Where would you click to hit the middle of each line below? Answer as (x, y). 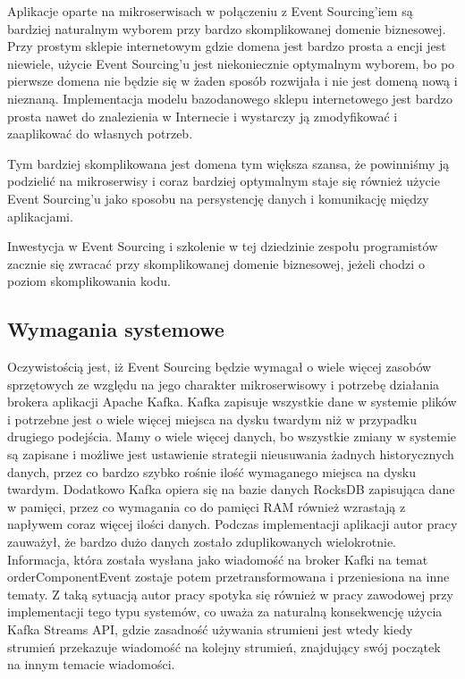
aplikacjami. (40, 216)
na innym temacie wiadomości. (91, 664)
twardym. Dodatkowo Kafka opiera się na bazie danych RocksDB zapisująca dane (231, 489)
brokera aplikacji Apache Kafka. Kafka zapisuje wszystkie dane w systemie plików (232, 402)
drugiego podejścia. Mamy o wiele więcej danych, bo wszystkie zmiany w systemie (232, 436)
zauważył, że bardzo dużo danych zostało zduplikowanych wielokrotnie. (202, 542)
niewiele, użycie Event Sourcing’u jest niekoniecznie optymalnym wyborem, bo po (231, 63)
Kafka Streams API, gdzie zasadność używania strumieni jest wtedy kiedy (210, 629)
